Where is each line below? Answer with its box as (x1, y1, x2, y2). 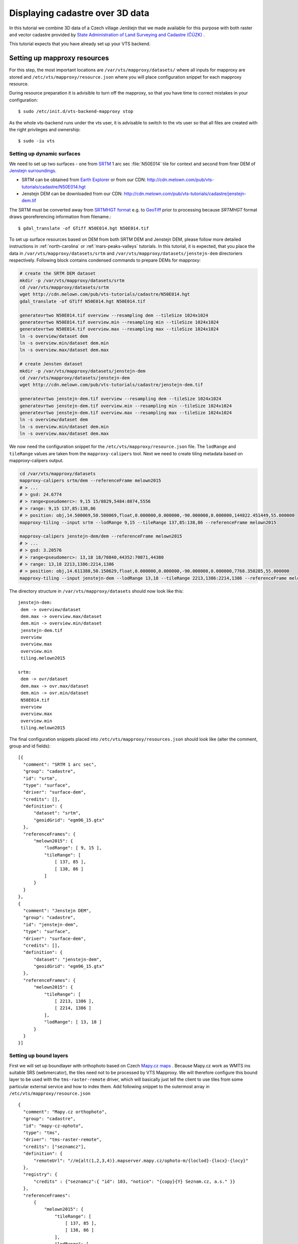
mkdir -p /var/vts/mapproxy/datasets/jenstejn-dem (19, 368, 146, 374)
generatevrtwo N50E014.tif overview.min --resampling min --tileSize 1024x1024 (19, 319, 219, 325)
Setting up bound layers (9, 1052, 69, 1059)
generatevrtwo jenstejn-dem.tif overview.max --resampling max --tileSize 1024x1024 (19, 410, 232, 415)
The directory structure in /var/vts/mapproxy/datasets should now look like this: (9, 588, 184, 594)
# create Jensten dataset (19, 361, 83, 367)
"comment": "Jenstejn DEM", (23, 908, 92, 913)
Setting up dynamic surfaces (9, 150, 80, 157)
